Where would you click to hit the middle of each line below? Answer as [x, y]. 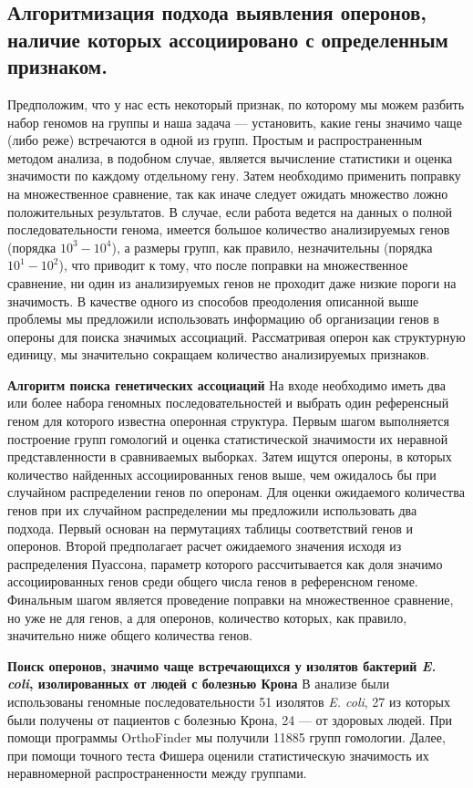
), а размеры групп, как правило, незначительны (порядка [272, 247]
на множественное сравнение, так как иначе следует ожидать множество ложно [228, 193]
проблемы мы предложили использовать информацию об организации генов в [223, 319]
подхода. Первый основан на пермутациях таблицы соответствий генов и [210, 528]
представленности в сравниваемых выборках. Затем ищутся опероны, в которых [230, 456]
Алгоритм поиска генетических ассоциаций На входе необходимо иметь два [226, 384]
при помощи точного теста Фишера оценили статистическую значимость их [218, 755]
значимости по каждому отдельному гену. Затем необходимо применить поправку [234, 176]
